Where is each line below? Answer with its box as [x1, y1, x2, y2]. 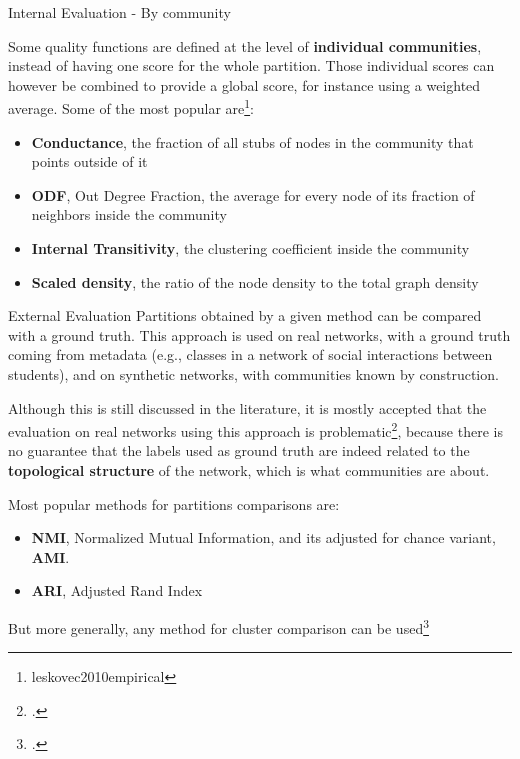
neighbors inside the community [31, 204, 227, 225]
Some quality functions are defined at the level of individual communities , [8, 35, 482, 56]
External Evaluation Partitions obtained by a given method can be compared [8, 305, 482, 326]
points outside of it [31, 151, 148, 172]
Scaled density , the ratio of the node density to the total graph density [31, 271, 479, 292]
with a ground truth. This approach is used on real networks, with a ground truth [8, 324, 511, 345]
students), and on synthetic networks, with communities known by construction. [8, 363, 499, 384]
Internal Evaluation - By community [8, 2, 231, 22]
